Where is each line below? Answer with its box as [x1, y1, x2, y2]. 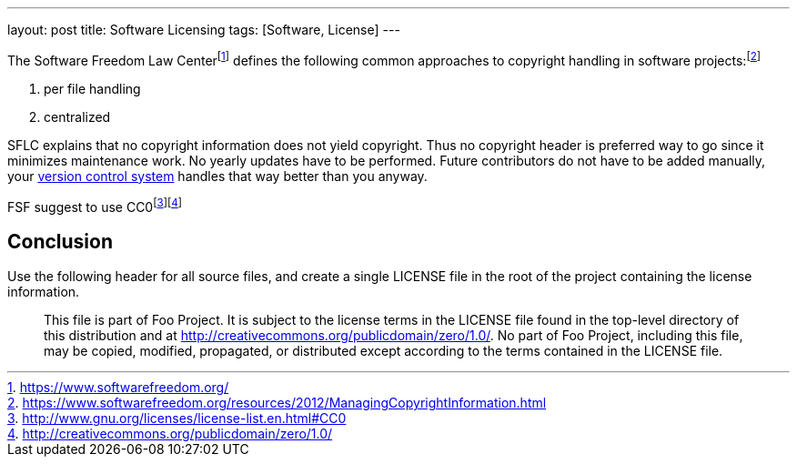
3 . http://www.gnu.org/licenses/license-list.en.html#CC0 [7, 410, 347, 427]
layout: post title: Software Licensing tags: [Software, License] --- [7, 22, 400, 37]
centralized [44, 108, 111, 125]
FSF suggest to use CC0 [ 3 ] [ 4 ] [7, 196, 182, 215]
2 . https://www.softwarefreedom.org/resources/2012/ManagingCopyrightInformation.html [7, 395, 547, 411]
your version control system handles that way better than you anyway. [7, 167, 428, 184]
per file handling [44, 80, 141, 96]
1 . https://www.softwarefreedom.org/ [7, 379, 229, 396]
